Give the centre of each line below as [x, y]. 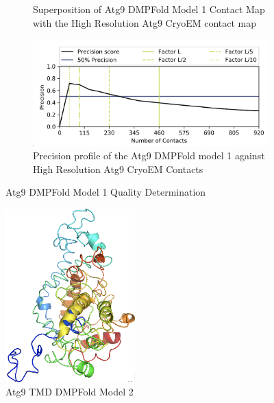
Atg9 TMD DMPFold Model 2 [70, 391]
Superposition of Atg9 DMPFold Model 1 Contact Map [149, 9]
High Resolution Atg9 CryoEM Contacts [118, 169]
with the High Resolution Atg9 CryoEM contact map [145, 22]
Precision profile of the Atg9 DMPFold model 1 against [149, 156]
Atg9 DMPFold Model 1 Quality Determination [106, 192]
